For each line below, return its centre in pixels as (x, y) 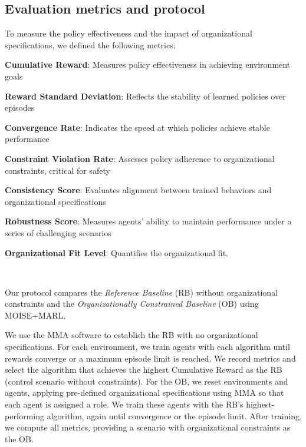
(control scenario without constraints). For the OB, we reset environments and (147, 381)
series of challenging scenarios (58, 232)
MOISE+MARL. (35, 315)
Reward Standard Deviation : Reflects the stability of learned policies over (145, 96)
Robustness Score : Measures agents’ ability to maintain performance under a (148, 221)
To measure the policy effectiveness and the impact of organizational (129, 33)
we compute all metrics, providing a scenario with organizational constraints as (148, 427)
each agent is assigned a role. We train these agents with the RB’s (124, 404)
